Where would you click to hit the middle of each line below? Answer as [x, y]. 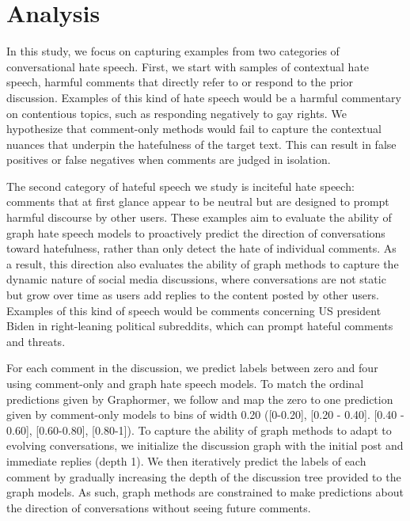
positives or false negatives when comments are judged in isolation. [169, 160]
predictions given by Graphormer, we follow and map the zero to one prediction [200, 399]
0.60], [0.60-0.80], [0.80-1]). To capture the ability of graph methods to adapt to [199, 430]
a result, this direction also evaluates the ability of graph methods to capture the [203, 263]
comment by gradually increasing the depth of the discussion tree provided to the [204, 476]
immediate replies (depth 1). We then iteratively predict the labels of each [186, 460]
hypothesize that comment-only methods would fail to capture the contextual [194, 129]
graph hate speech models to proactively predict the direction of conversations [196, 232]
